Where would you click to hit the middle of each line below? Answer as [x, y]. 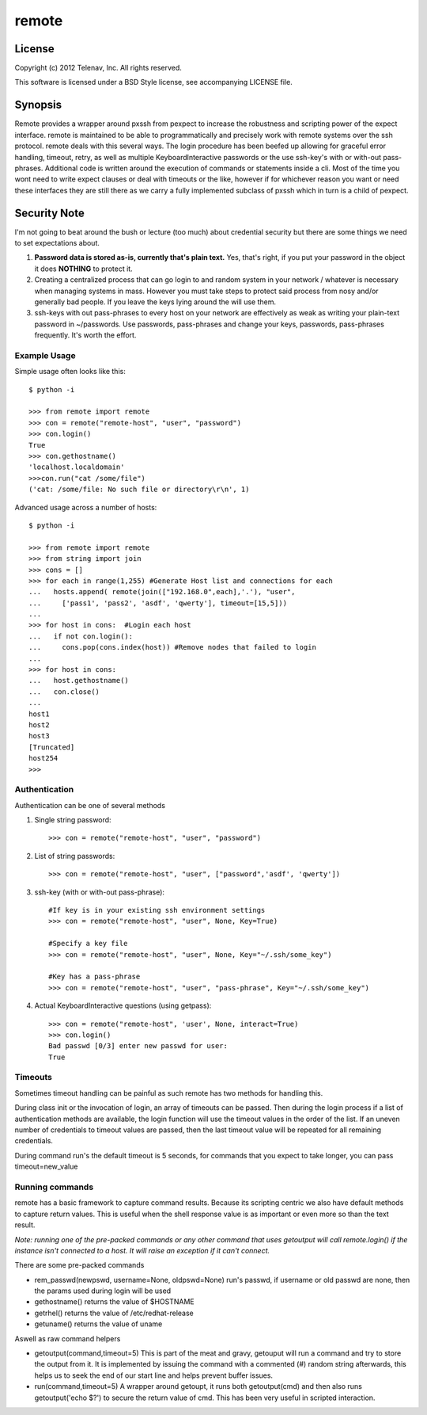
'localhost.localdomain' [77, 467]
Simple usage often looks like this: [70, 372]
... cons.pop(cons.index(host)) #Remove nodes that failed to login [172, 647]
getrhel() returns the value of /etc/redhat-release [114, 1313]
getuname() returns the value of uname [98, 1324]
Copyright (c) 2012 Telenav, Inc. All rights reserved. [98, 68]
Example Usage [45, 355]
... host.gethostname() [79, 681]
